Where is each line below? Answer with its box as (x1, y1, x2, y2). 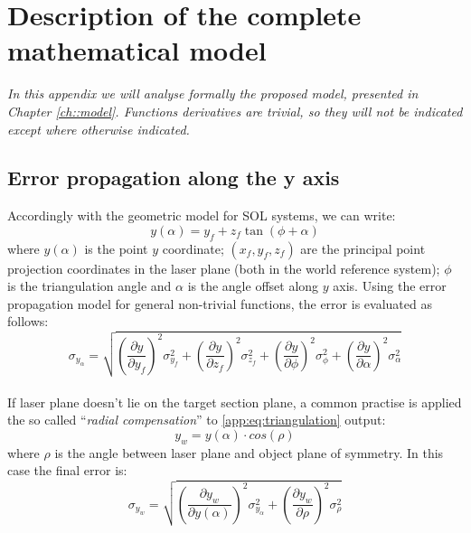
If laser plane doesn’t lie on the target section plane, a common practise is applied (7, 392, 462, 411)
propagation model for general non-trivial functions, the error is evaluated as (7, 294, 432, 313)
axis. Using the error (333, 276, 447, 295)
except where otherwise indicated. (7, 119, 190, 138)
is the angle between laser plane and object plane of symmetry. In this (54, 443, 444, 462)
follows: (7, 312, 49, 331)
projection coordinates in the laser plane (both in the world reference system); (7, 258, 440, 277)
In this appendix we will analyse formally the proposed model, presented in (7, 84, 419, 103)
